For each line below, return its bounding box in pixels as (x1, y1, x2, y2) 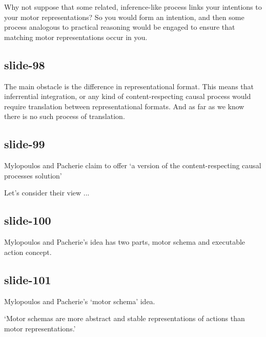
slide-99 (4, 136, 45, 152)
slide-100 (4, 212, 51, 228)
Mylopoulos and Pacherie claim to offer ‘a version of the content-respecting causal (4, 160, 261, 171)
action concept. (4, 246, 52, 257)
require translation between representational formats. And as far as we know (4, 101, 244, 111)
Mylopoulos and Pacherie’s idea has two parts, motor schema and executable (4, 236, 245, 247)
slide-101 (4, 271, 51, 287)
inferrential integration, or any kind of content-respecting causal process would (4, 91, 251, 102)
